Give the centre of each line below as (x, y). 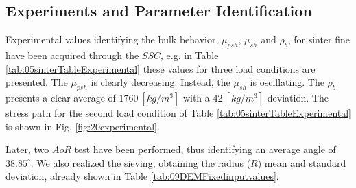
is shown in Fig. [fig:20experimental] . (83, 126)
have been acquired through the (72, 55)
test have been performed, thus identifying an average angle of (205, 149)
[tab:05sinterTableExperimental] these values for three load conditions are (161, 68)
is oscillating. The (287, 82)
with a (196, 97)
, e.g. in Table (190, 55)
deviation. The (298, 97)
